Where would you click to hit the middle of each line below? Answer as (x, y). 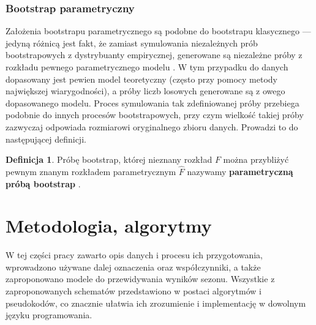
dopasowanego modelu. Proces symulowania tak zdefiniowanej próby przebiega (152, 103)
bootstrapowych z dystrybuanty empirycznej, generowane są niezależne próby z (154, 55)
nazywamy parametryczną (240, 171)
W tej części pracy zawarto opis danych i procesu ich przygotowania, (134, 255)
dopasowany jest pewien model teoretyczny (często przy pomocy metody (141, 79)
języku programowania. (49, 315)
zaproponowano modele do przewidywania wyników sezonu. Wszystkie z (140, 279)
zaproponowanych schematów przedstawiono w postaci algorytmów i (134, 291)
